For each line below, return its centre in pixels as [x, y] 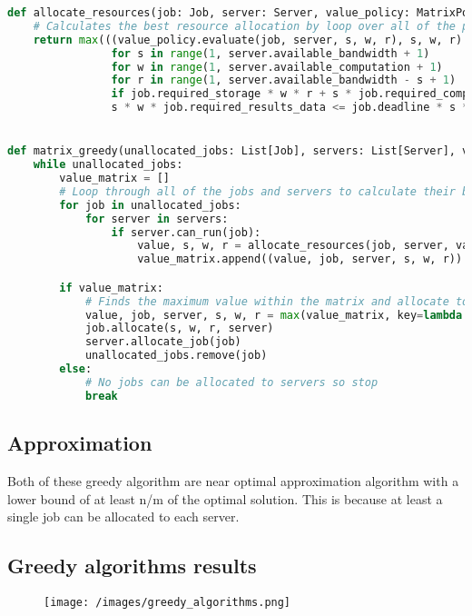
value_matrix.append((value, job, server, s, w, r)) [300, 259]
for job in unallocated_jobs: [150, 205]
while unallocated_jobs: [108, 165]
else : [76, 369]
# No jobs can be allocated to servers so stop [231, 382]
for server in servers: [157, 219]
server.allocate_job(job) [163, 342]
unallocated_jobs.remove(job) [176, 356]
